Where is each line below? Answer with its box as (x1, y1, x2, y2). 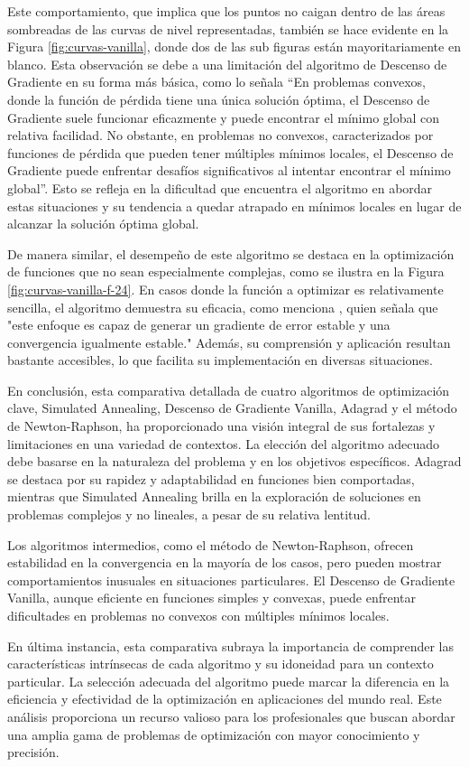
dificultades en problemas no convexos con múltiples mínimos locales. (7, 606, 390, 624)
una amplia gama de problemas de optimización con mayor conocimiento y (7, 725, 420, 744)
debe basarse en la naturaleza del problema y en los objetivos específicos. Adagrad (7, 452, 462, 471)
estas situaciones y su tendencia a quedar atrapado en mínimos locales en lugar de (7, 196, 462, 215)
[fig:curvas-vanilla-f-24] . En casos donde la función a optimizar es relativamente (7, 279, 444, 298)
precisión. (7, 743, 60, 762)
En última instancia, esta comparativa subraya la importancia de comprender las (7, 636, 454, 655)
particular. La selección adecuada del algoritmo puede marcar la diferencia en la (7, 671, 450, 690)
